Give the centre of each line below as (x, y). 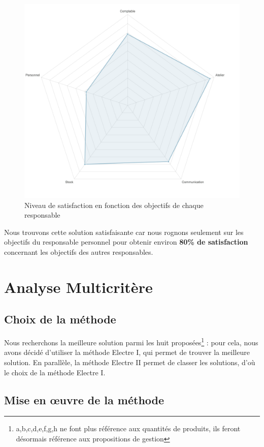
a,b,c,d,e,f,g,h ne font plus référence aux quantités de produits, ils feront (128, 428)
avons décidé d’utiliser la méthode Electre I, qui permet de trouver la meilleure (127, 352)
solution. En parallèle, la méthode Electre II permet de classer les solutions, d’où (130, 362)
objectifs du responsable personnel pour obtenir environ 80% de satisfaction (126, 242)
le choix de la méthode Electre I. (55, 372)
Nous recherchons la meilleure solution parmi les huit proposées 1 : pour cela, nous (131, 341)
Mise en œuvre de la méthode (84, 399)
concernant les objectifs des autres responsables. (79, 251)
